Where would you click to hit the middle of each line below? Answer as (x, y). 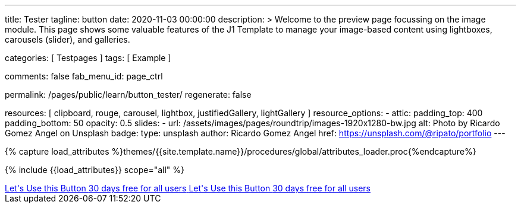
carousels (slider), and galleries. (68, 39)
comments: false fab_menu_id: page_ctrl (84, 76)
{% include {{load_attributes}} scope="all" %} (95, 170)
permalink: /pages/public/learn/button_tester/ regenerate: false (128, 95)
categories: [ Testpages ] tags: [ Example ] (88, 58)
